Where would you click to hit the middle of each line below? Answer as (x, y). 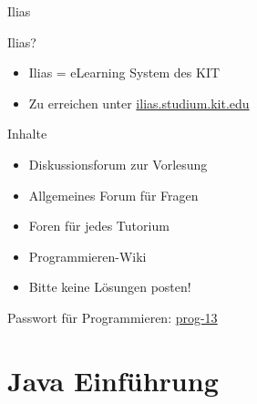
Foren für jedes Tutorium (99, 226)
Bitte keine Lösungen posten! (110, 287)
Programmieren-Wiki (87, 256)
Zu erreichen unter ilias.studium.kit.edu (139, 103)
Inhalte (27, 134)
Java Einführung (113, 380)
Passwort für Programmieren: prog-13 (113, 317)
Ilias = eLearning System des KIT (124, 73)
